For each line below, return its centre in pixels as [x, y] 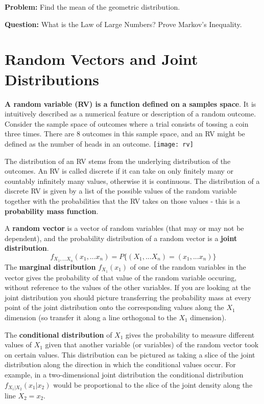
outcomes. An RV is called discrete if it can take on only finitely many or [119, 171]
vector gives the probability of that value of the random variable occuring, [121, 277]
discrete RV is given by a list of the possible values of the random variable [121, 191]
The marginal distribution [50, 266]
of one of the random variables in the [188, 266]
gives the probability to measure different [190, 334]
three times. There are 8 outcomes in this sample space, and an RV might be [125, 134]
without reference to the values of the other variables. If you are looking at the [128, 287]
